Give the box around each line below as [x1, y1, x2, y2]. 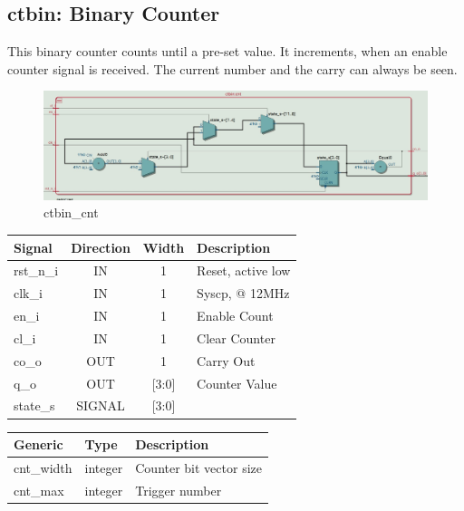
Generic [14, 435, 63, 454]
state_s [14, 396, 55, 415]
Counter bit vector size [135, 458, 262, 477]
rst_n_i [14, 261, 59, 280]
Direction [71, 237, 130, 256]
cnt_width [14, 458, 72, 477]
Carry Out [197, 351, 256, 370]
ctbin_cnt [43, 203, 99, 222]
